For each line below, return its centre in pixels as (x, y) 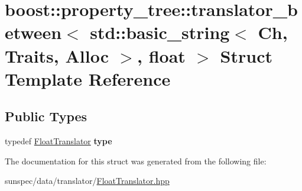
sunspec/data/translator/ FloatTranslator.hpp (87, 181)
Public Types (46, 116)
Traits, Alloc (57, 55)
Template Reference (88, 78)
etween (33, 32)
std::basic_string (160, 32)
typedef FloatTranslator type (59, 141)
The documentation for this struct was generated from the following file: (136, 161)
